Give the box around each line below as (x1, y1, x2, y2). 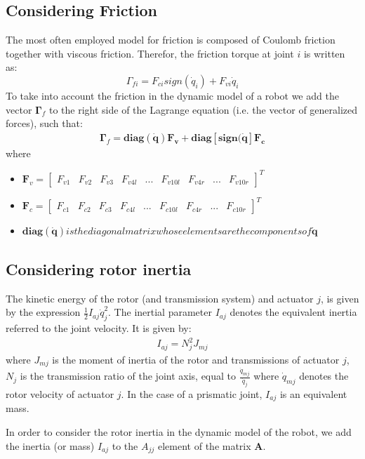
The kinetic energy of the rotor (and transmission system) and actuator (6, 291, 314, 305)
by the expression (6, 305, 81, 319)
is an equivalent (279, 386, 347, 401)
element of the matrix (158, 438, 251, 453)
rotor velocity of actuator (6, 386, 114, 401)
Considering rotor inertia (6, 258, 192, 279)
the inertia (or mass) (6, 438, 95, 453)
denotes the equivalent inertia (230, 305, 357, 319)
